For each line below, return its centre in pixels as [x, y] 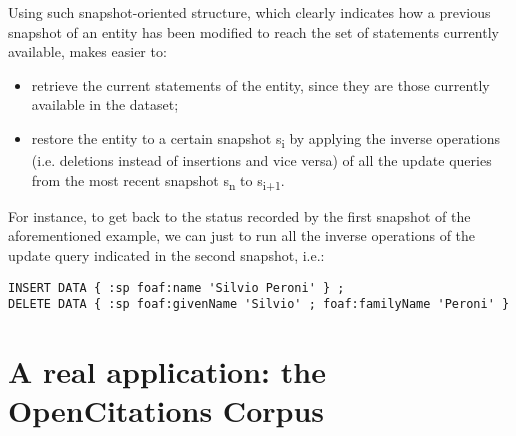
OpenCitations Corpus [166, 410]
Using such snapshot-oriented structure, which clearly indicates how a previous [249, 12]
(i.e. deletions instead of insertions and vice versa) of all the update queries [261, 160]
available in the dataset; [105, 104]
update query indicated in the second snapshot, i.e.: [166, 255]
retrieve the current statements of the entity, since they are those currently [260, 84]
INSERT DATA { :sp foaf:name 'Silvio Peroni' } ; [176, 287]
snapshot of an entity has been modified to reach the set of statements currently [253, 31]
